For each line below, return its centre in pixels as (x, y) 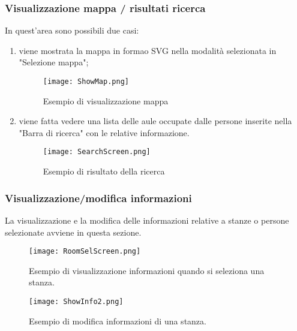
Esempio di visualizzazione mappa (106, 100)
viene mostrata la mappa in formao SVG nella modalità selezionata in (148, 50)
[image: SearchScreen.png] (97, 152)
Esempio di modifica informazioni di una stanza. (118, 321)
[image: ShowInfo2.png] (76, 301)
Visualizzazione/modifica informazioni (98, 198)
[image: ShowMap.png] (86, 82)
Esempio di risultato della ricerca (104, 171)
